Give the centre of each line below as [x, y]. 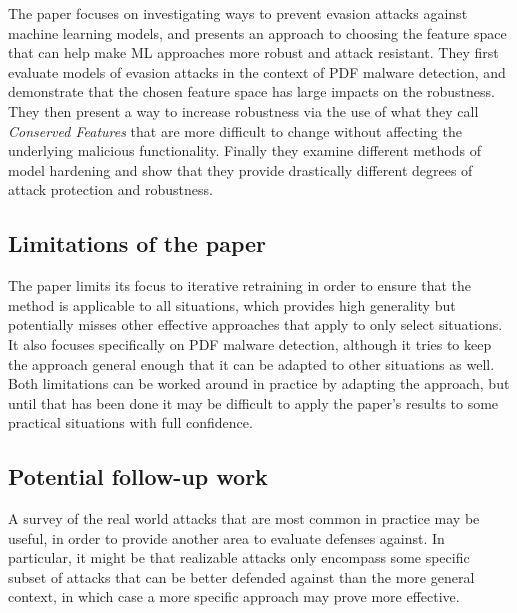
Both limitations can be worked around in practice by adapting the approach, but [259, 383]
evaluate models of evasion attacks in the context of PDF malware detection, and [257, 71]
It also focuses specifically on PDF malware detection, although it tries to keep [250, 343]
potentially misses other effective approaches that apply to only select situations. [255, 324]
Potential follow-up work [138, 476]
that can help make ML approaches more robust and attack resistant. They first [253, 52]
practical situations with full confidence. [130, 422]
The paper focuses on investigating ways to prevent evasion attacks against [238, 13]
